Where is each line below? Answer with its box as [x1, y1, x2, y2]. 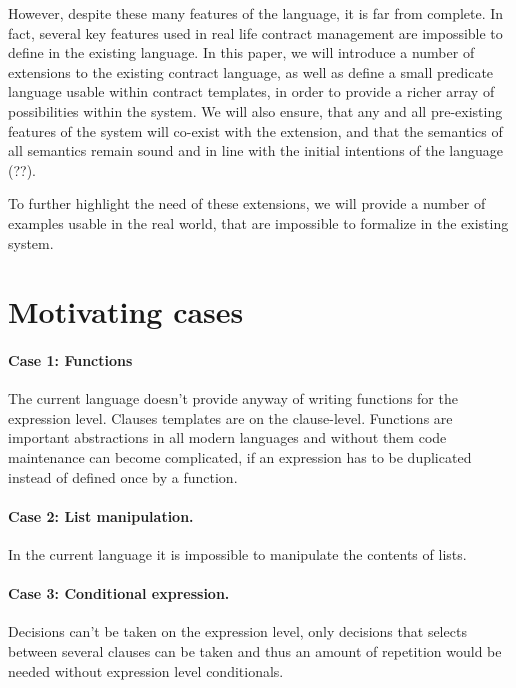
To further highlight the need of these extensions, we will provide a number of [8, 193, 486, 214]
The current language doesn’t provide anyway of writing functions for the [8, 388, 458, 409]
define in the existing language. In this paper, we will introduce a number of [8, 42, 475, 63]
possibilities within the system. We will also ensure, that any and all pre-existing [8, 100, 503, 121]
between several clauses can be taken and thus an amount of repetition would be [8, 641, 502, 662]
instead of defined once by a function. [8, 466, 238, 487]
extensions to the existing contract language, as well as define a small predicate [8, 61, 494, 82]
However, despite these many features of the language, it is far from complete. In [8, 3, 504, 23]
